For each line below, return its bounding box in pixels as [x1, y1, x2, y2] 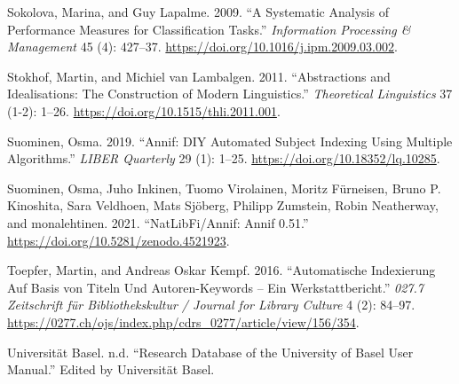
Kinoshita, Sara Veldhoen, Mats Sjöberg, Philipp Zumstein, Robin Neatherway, [7, 196, 439, 215]
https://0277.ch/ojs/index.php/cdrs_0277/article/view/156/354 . [7, 312, 360, 331]
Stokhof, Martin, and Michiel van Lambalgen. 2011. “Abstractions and [7, 67, 391, 85]
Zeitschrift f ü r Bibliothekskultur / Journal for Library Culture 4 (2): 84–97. [7, 295, 415, 314]
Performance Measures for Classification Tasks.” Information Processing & [7, 20, 411, 38]
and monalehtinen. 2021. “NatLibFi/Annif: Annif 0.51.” [7, 213, 309, 231]
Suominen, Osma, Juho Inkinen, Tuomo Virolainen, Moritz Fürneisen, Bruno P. [7, 178, 441, 197]
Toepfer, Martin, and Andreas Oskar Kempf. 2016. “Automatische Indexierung [7, 261, 436, 279]
